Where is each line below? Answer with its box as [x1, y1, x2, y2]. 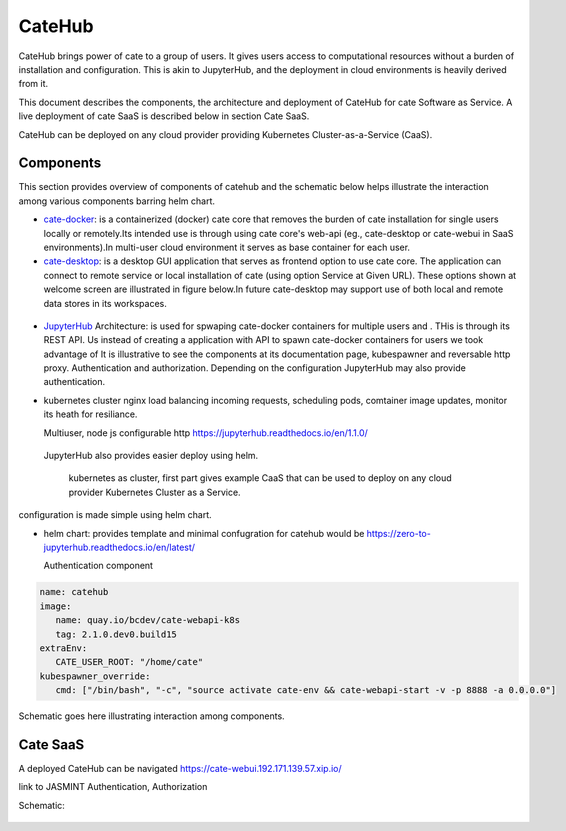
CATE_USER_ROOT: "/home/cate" [55, 656, 204, 668]
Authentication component [43, 560, 154, 572]
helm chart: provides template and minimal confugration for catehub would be [43, 527, 365, 539]
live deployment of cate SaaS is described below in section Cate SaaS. [18, 110, 310, 122]
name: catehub [39, 586, 109, 598]
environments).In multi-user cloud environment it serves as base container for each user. [43, 241, 410, 253]
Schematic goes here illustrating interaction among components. [18, 710, 285, 722]
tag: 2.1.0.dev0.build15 [55, 628, 177, 640]
